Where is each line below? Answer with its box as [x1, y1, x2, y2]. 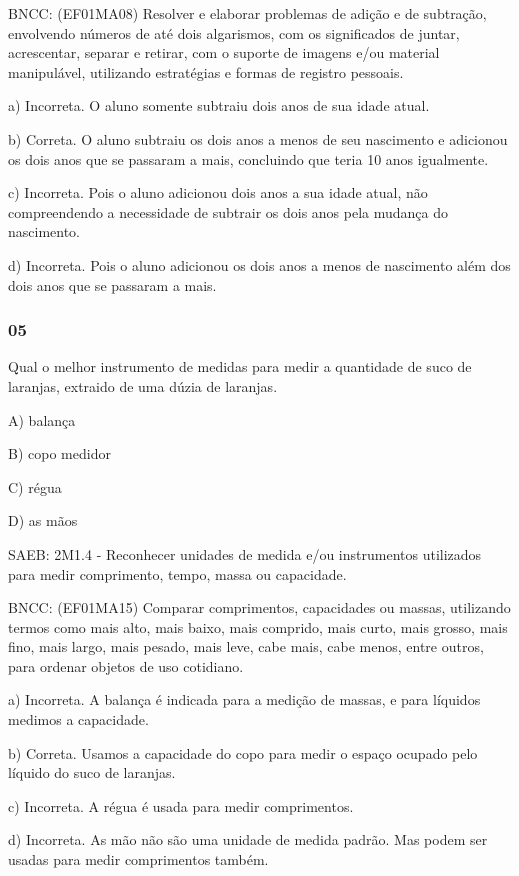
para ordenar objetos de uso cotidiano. [8, 655, 244, 676]
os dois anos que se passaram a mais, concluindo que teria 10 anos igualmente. [8, 148, 489, 169]
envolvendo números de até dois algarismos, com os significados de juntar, [8, 22, 460, 43]
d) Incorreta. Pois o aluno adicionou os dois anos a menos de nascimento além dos [8, 254, 511, 275]
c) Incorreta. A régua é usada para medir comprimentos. [8, 795, 354, 816]
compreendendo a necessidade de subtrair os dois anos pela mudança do [8, 201, 449, 222]
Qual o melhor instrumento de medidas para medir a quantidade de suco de [8, 356, 472, 377]
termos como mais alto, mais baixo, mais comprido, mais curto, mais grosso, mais [8, 616, 508, 637]
